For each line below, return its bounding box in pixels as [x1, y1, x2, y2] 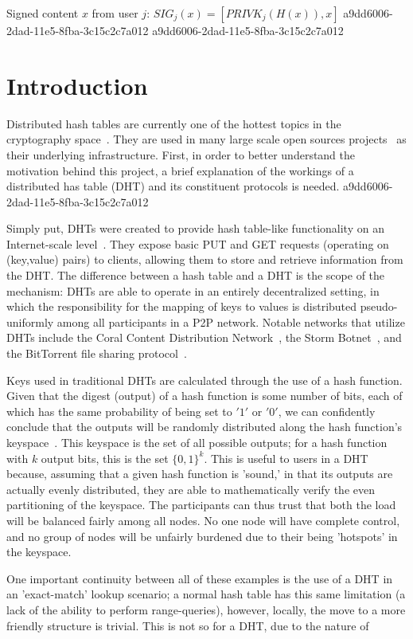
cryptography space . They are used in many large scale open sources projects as [6, 131, 407, 147]
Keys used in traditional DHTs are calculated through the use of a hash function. [6, 371, 403, 388]
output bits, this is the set [41, 449, 169, 466]
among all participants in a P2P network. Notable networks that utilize [56, 313, 405, 330]
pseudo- [360, 298, 398, 315]
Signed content [6, 5, 79, 21]
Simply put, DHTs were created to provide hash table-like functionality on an [6, 220, 384, 237]
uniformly [6, 313, 54, 330]
